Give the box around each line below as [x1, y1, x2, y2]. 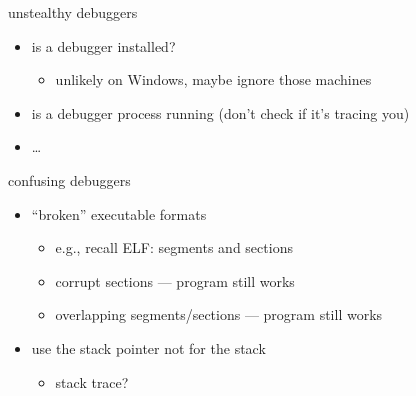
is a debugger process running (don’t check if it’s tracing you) [31, 102, 410, 123]
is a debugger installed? [31, 35, 176, 56]
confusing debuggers [8, 169, 131, 190]
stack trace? [55, 371, 129, 392]
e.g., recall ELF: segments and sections [55, 237, 293, 258]
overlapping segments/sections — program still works [55, 304, 383, 325]
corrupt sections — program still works [55, 270, 295, 291]
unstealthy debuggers [8, 2, 138, 22]
